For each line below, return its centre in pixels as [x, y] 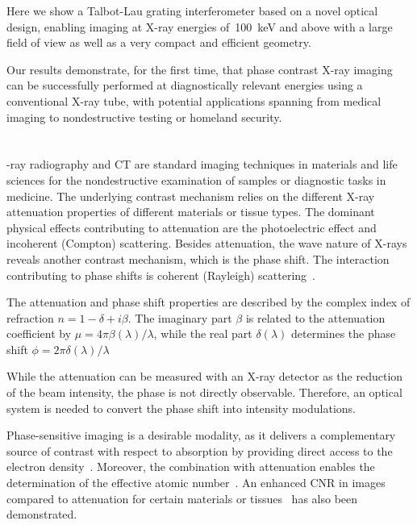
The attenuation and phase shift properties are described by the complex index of [208, 302]
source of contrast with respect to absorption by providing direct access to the [200, 450]
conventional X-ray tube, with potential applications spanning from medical [194, 100]
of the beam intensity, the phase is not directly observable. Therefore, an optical [204, 392]
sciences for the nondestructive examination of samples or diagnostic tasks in [196, 179]
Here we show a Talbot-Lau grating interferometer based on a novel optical [192, 10]
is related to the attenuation [315, 317]
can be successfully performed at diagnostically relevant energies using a [185, 85]
